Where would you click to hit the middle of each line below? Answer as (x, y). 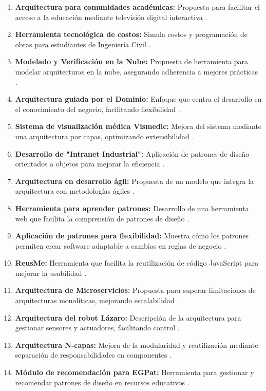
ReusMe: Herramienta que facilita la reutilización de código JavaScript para (137, 263)
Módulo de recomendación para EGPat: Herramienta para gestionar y (135, 372)
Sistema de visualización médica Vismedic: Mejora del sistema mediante (138, 126)
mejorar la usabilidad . (51, 273)
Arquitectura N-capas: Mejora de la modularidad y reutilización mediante (137, 345)
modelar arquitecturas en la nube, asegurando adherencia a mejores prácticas (137, 71)
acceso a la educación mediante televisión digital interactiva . (111, 17)
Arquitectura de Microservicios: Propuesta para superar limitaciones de (135, 290)
